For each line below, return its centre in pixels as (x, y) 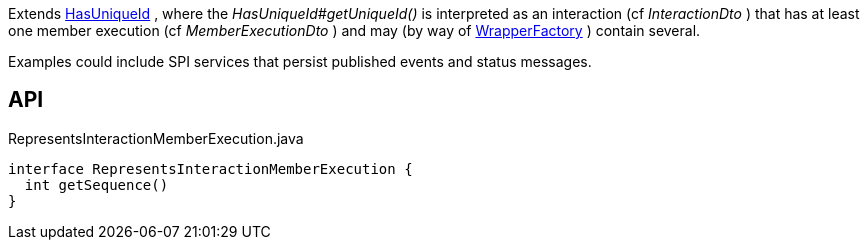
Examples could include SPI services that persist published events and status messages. (300, 61)
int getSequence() (96, 184)
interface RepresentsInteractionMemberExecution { (210, 168)
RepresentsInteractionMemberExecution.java (156, 138)
